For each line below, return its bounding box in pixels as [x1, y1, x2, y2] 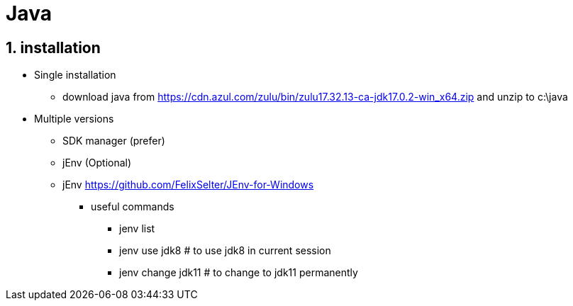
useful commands [91, 200, 174, 213]
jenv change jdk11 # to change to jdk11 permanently [119, 266, 358, 279]
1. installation [6, 38, 101, 57]
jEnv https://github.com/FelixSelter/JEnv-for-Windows [62, 178, 314, 191]
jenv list [119, 222, 155, 235]
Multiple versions [34, 113, 114, 125]
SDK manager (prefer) [62, 135, 165, 147]
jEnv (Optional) [62, 157, 132, 169]
